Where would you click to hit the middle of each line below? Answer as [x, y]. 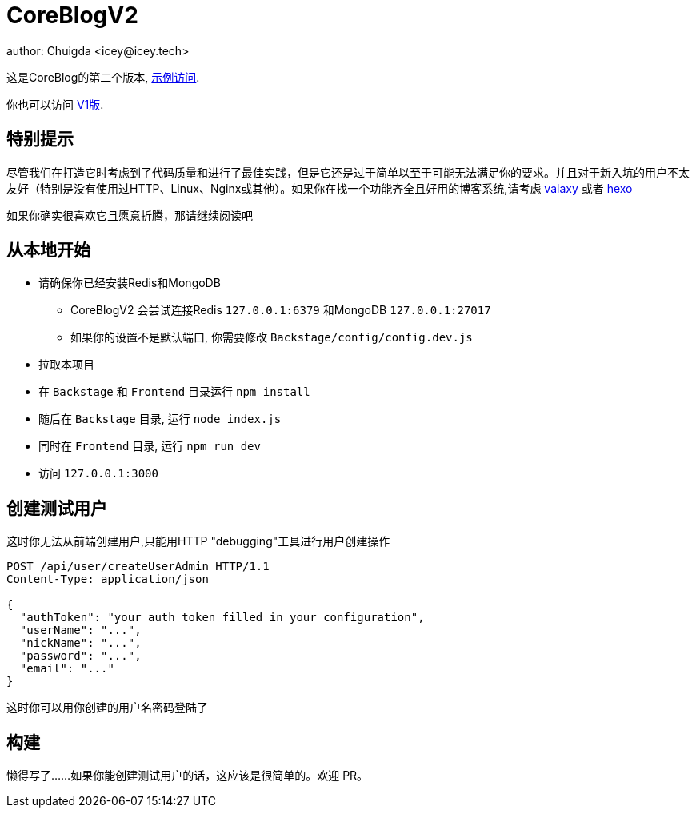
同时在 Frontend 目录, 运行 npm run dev [150, 446]
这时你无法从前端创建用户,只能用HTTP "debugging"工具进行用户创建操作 [198, 541]
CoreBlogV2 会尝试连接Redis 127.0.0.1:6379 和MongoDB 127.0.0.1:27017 [281, 310]
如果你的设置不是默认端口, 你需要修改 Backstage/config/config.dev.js [272, 337]
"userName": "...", [80, 630]
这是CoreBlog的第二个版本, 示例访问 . [103, 77]
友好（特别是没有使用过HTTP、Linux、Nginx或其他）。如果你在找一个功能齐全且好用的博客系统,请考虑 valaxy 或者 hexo [320, 188]
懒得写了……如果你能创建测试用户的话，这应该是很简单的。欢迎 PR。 [188, 776]
